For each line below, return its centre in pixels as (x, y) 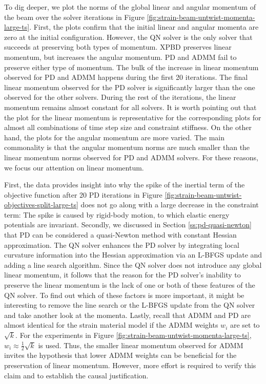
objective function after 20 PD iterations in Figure (83, 194)
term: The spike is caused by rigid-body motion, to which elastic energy (117, 214)
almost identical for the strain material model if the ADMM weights (111, 325)
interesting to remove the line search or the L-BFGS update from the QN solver (130, 305)
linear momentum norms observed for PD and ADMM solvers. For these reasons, (131, 157)
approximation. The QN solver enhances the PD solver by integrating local (122, 244)
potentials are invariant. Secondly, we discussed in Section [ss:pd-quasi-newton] (128, 225)
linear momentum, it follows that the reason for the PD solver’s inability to (122, 275)
